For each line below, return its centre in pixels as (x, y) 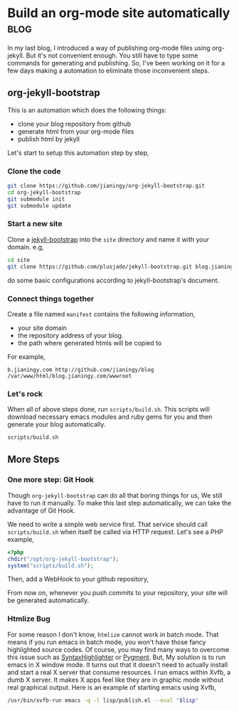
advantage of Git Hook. (42, 510)
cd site (19, 260)
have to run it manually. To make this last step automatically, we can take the (119, 503)
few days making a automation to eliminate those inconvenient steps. (108, 70)
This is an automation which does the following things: (87, 110)
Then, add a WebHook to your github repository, (78, 579)
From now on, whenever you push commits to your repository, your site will (117, 593)
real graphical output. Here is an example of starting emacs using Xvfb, (112, 687)
